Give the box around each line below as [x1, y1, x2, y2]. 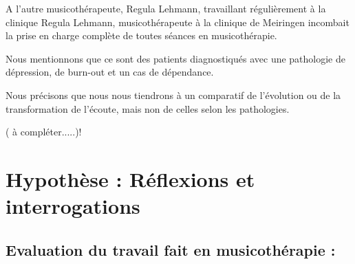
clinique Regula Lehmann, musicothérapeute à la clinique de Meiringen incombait [6, 14, 349, 29]
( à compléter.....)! [6, 124, 82, 139]
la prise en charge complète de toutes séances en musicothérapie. [6, 28, 277, 43]
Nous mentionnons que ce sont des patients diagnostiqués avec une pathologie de [6, 51, 346, 65]
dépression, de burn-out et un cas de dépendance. [6, 65, 214, 79]
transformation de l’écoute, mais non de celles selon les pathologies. [6, 101, 290, 115]
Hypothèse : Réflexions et [6, 164, 255, 192]
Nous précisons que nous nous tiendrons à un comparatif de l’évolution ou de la [6, 87, 341, 102]
